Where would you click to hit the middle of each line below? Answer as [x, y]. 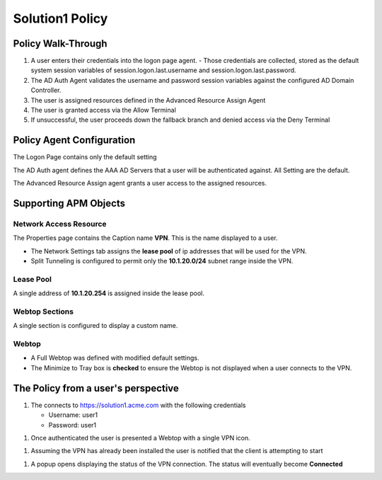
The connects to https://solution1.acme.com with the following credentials [138, 405]
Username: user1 [73, 415]
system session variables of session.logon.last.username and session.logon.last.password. [163, 70]
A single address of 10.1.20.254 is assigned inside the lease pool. [109, 293]
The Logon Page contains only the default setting [85, 157]
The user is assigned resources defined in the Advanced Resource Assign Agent [148, 100]
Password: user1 [73, 425]
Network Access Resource [60, 224]
